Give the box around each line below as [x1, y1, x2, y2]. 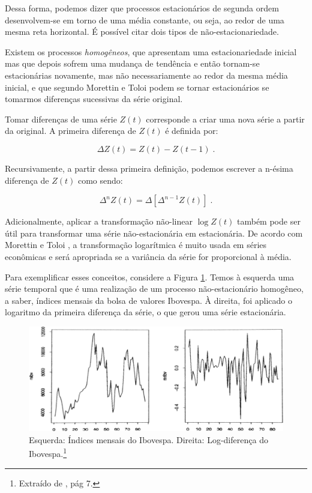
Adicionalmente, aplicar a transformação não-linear [5, 215, 193, 228]
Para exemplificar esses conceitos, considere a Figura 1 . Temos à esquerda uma [5, 270, 295, 283]
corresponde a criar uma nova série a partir [146, 112, 305, 125]
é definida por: [165, 124, 218, 137]
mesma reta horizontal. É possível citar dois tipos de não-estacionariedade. [5, 25, 279, 38]
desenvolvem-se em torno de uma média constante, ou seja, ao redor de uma [5, 13, 284, 26]
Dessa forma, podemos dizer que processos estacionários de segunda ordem [5, 2, 279, 14]
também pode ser [236, 215, 301, 228]
